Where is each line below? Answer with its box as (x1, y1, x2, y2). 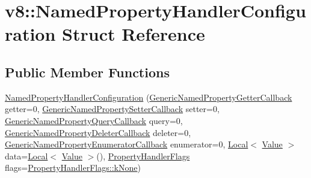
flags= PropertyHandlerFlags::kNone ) (5, 161, 141, 174)
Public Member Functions (5, 62, 170, 81)
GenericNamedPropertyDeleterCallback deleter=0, (5, 126, 191, 138)
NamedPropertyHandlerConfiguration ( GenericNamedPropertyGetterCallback (5, 90, 292, 103)
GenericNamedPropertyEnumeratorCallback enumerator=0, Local (5, 138, 248, 150)
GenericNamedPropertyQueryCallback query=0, (5, 114, 183, 126)
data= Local (5, 149, 48, 162)
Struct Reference (62, 22, 205, 46)
